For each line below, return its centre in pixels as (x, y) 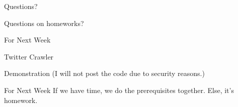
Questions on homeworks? (44, 23)
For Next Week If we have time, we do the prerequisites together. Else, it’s (119, 90)
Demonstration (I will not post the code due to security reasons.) (104, 73)
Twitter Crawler (29, 56)
